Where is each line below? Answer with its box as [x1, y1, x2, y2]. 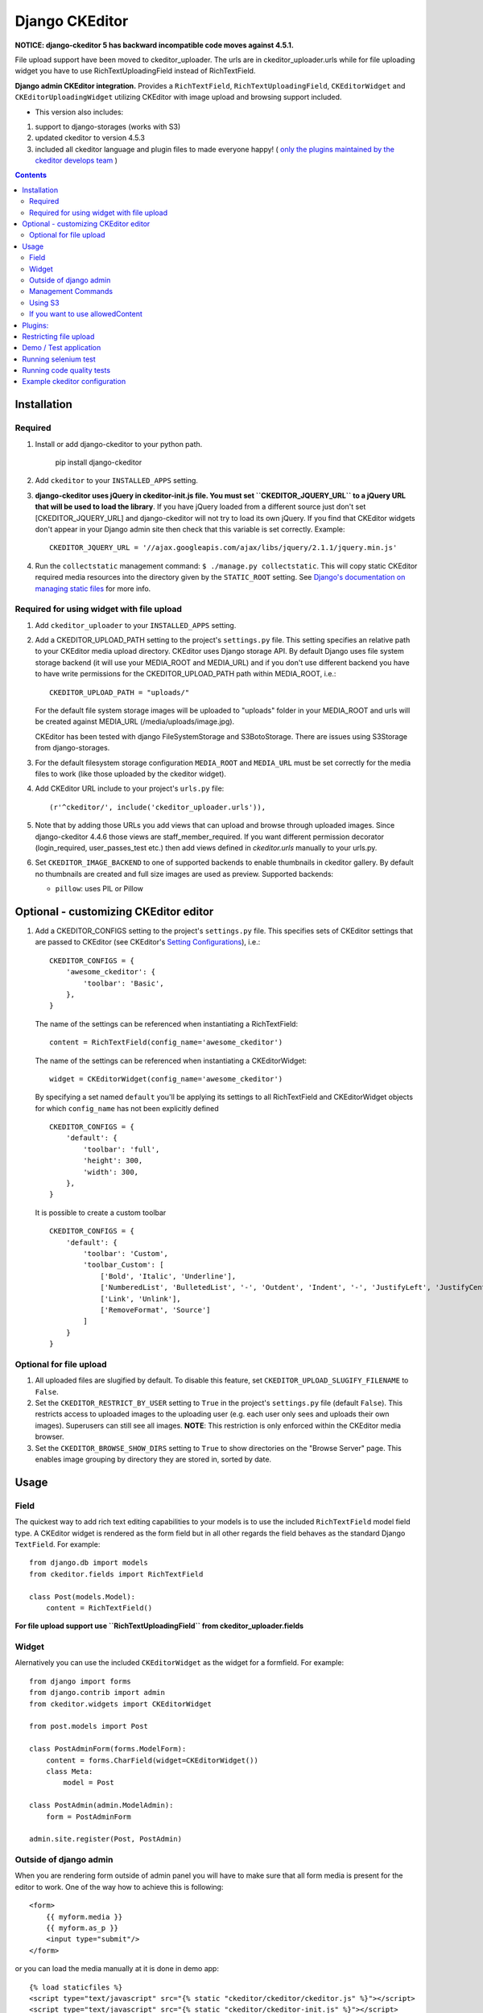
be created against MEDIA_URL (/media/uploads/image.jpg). [35, 717, 235, 726]
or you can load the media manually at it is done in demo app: [14, 1964, 219, 1974]
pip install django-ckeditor [55, 457, 142, 467]
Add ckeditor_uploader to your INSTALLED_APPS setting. [35, 620, 237, 630]
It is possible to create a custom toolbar [35, 1208, 167, 1217]
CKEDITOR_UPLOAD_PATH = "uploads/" [49, 688, 190, 696]
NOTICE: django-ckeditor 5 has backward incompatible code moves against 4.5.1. [14, 40, 294, 50]
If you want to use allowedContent [29, 309, 142, 319]
